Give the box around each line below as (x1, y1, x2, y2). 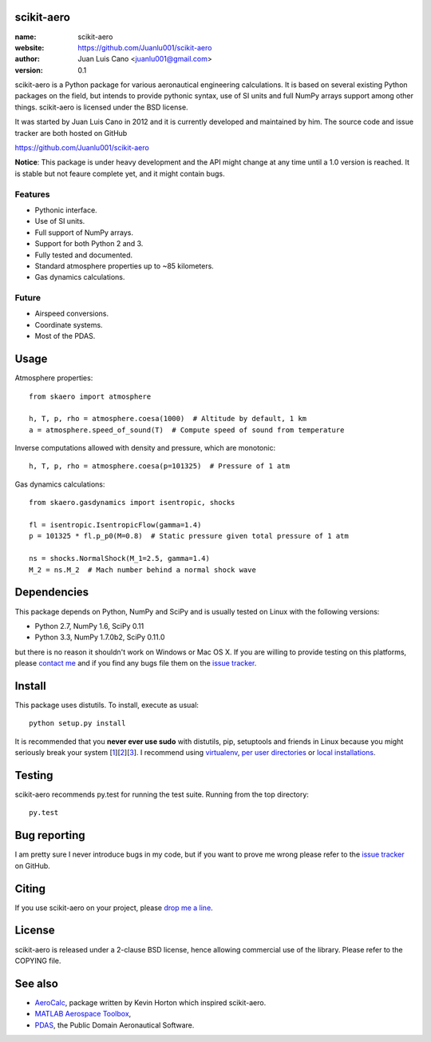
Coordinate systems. (34, 320, 103, 329)
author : (14, 54, 40, 64)
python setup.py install (29, 719, 126, 728)
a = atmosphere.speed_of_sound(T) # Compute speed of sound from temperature (29, 425, 345, 435)
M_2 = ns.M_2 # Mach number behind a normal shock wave (29, 565, 257, 575)
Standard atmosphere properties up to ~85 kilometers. (34, 260, 215, 271)
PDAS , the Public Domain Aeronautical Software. (34, 1020, 195, 1030)
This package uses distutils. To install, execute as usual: (14, 700, 200, 710)
